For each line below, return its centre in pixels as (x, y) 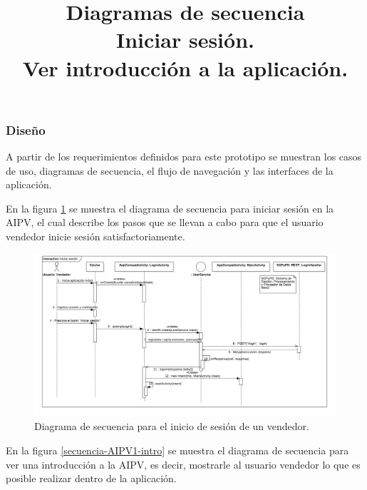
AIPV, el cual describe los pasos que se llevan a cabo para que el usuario (165, 222)
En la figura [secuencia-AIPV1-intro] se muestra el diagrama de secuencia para (177, 450)
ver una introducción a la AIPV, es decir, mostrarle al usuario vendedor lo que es (183, 464)
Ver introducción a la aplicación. (185, 67)
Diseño (26, 129)
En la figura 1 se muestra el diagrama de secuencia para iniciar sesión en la (170, 208)
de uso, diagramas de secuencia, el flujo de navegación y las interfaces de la (170, 170)
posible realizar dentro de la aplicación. (91, 478)
